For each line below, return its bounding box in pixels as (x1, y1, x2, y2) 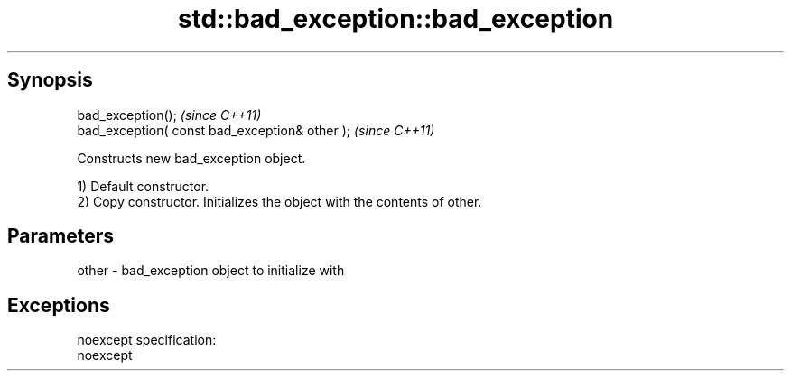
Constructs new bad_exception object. (77, 150, 306, 166)
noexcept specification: (77, 332, 217, 348)
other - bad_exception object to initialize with (77, 263, 345, 279)
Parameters (7, 225, 114, 248)
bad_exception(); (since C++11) (77, 106, 262, 123)
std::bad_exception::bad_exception (177, 4, 614, 34)
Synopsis (7, 69, 93, 92)
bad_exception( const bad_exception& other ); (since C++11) (77, 122, 435, 138)
